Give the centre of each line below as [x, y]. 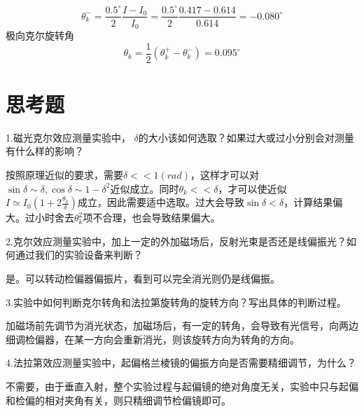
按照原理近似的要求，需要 [64, 174]
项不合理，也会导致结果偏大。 [152, 218]
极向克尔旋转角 [40, 35]
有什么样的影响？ [45, 151]
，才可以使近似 [252, 188]
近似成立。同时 [145, 188]
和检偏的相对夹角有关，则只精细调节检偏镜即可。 [118, 400]
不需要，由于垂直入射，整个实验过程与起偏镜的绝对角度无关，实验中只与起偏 [182, 386]
